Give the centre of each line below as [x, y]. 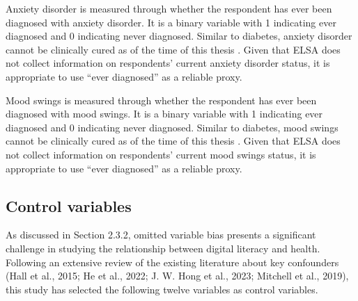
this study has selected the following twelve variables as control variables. [162, 289]
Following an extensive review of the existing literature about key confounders [172, 262]
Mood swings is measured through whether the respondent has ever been [161, 100]
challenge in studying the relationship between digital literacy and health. [163, 248]
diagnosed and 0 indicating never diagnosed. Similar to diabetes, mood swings [172, 127]
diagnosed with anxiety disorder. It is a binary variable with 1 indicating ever [171, 22]
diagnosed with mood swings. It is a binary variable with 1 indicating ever [164, 114]
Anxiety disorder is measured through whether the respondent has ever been [169, 8]
